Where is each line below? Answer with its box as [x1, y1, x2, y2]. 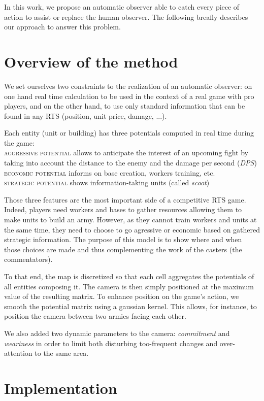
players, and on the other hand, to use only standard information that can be [4, 101, 245, 111]
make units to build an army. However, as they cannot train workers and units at [4, 214, 257, 225]
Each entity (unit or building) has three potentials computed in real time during [4, 127, 254, 138]
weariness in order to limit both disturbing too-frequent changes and [4, 338, 218, 348]
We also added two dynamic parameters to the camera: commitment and [4, 327, 230, 338]
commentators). [4, 254, 53, 264]
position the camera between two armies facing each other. [4, 311, 186, 321]
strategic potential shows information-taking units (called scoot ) [4, 177, 210, 188]
